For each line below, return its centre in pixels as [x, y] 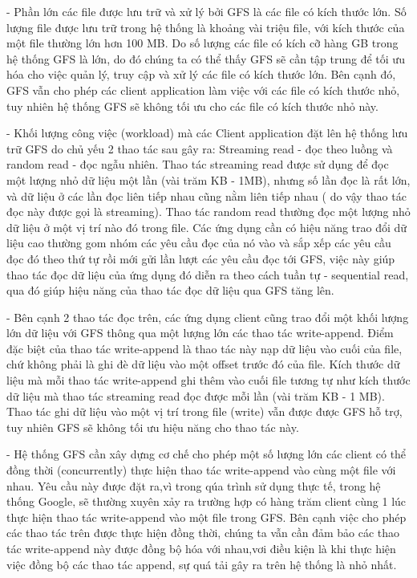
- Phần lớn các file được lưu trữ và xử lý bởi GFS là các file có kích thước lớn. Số [206, 11]
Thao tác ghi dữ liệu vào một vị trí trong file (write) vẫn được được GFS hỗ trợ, [204, 411]
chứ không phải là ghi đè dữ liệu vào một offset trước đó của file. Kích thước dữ [203, 364]
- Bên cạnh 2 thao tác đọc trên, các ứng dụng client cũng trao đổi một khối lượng [208, 317]
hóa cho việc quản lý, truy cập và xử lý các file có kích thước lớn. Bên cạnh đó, [201, 74]
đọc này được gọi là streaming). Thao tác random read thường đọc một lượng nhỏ [208, 212]
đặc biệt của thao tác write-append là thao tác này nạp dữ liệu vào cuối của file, [204, 348]
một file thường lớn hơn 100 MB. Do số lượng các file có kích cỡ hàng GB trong [202, 43]
